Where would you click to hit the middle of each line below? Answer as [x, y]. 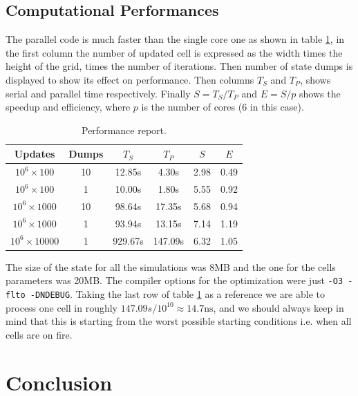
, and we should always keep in [279, 307]
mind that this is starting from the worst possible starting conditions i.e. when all [179, 321]
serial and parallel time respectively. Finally [98, 93]
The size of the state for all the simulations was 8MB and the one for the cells [171, 266]
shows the [320, 93]
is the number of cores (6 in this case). [223, 107]
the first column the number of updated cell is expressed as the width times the [174, 52]
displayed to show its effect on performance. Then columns [130, 79]
